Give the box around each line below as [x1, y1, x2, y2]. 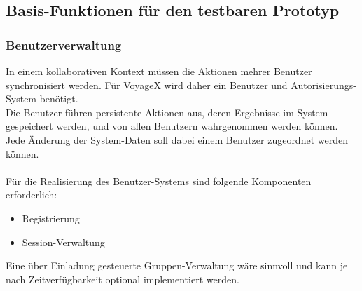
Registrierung [22, 210, 80, 225]
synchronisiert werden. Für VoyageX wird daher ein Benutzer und [6, 77, 288, 92]
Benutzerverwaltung [6, 36, 122, 53]
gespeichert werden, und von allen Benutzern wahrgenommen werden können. [6, 119, 338, 133]
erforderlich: [6, 187, 57, 202]
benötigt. [39, 91, 78, 106]
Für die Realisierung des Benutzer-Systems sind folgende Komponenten [6, 173, 312, 188]
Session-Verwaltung [22, 234, 105, 249]
